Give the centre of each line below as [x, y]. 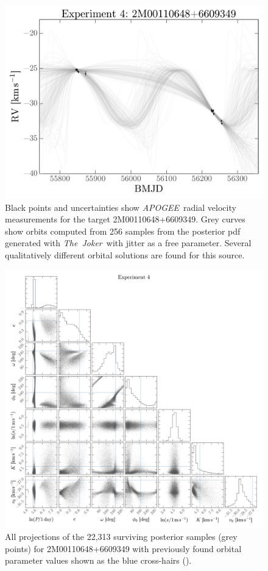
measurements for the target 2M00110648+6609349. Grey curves [125, 219]
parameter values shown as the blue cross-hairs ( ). [98, 560]
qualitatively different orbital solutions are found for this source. [125, 254]
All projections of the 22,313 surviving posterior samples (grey [121, 537]
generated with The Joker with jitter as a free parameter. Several [128, 243]
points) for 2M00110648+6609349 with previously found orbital [123, 548]
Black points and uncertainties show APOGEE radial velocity [121, 207]
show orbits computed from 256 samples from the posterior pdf [123, 231]
